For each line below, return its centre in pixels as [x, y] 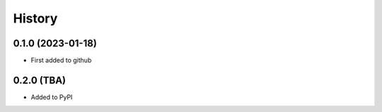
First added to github [61, 61]
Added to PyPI [52, 97]
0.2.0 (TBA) [40, 80]
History [35, 18]
